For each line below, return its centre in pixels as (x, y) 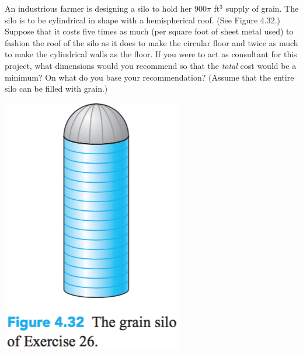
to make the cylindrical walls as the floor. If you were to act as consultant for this (151, 54)
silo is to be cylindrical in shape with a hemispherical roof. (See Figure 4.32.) (143, 20)
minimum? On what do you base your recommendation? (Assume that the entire (149, 77)
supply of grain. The (262, 8)
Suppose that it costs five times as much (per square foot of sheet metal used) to (149, 31)
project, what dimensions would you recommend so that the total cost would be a (151, 65)
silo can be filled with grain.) (56, 88)
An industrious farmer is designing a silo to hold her (98, 8)
